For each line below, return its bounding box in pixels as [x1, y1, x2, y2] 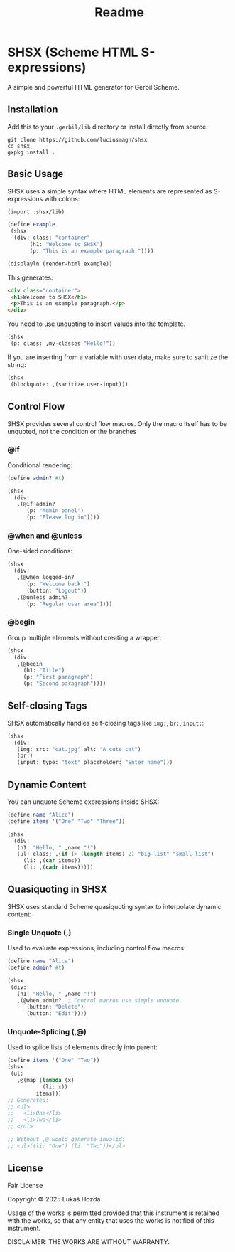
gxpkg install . [7, 149, 55, 156]
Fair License [7, 1181, 43, 1189]
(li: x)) [42, 1083, 69, 1091]
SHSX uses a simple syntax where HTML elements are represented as [7, 186, 212, 196]
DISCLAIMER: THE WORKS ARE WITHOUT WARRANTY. [7, 1237, 170, 1246]
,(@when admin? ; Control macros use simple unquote [16, 997, 180, 1004]
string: [7, 360, 26, 368]
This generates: [7, 273, 53, 282]
